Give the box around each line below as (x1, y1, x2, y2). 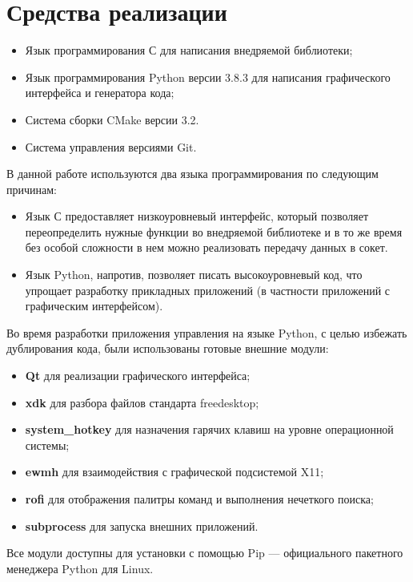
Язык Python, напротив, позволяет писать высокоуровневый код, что (25, 266, 363, 283)
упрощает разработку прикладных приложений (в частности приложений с (25, 281, 390, 298)
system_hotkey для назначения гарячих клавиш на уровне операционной (25, 421, 394, 438)
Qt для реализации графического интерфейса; (25, 367, 251, 384)
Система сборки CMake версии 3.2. (25, 111, 199, 127)
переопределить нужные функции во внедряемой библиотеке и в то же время (25, 223, 403, 240)
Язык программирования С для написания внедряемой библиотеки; (25, 42, 353, 59)
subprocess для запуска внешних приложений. (25, 517, 259, 534)
